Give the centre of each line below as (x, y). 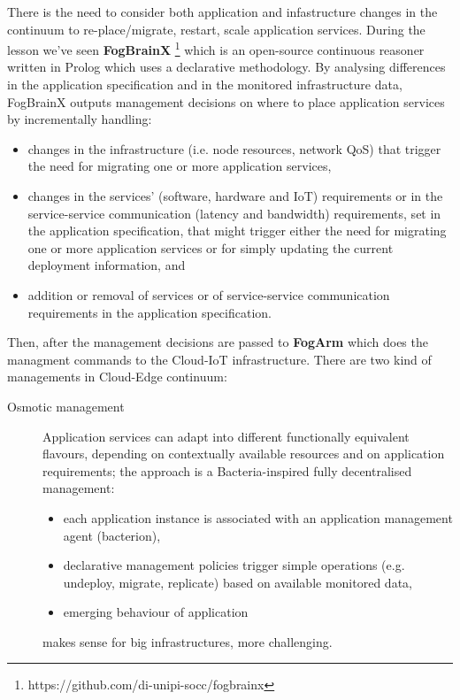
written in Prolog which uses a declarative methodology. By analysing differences (226, 67)
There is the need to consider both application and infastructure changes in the (222, 12)
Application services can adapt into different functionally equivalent (226, 436)
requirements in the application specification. (149, 312)
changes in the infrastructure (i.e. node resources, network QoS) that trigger (234, 148)
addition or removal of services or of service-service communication (209, 294)
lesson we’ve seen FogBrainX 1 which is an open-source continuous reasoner (216, 48)
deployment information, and (107, 265)
